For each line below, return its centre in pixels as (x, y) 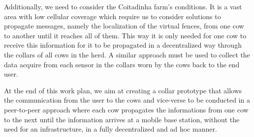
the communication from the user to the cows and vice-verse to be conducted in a (127, 100)
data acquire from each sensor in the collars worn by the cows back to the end (122, 64)
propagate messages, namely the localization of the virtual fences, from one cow (124, 26)
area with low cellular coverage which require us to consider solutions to (112, 16)
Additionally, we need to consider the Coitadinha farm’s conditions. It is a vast (123, 6)
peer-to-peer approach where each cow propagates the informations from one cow (126, 109)
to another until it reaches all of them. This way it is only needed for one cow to (125, 35)
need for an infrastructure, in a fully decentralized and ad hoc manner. (111, 129)
